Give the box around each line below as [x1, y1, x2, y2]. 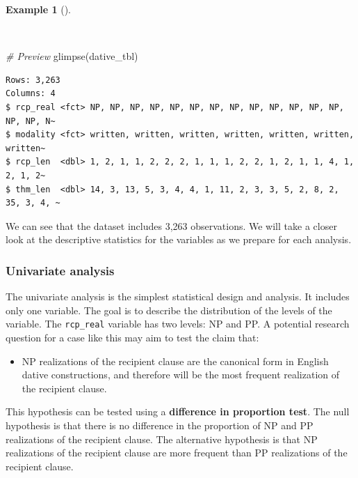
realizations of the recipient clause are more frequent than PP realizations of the [6, 445, 348, 460]
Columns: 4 [6, 88, 56, 99]
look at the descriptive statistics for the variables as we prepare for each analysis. [6, 232, 352, 247]
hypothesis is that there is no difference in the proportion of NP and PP [6, 417, 314, 432]
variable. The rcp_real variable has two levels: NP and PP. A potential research [6, 316, 350, 331]
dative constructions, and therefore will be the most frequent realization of [22, 367, 340, 382]
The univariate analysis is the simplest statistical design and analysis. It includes [6, 289, 350, 304]
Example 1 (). [6, 2, 71, 16]
